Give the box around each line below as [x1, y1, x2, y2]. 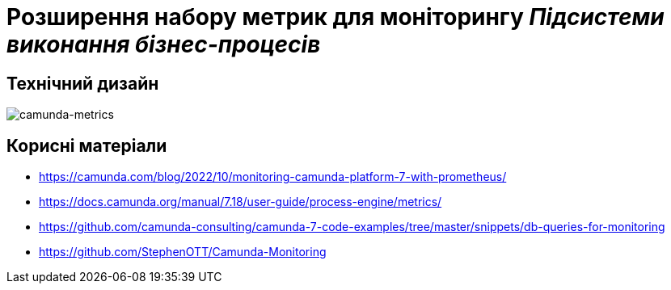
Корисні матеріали [6, 135, 167, 156]
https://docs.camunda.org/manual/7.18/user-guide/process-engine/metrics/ [39, 195, 442, 209]
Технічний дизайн [6, 73, 159, 94]
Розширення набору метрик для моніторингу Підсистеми [6, 3, 665, 31]
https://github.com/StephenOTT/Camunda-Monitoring [39, 245, 327, 259]
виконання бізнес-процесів [6, 31, 321, 58]
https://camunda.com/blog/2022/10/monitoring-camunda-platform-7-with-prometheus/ [39, 170, 507, 184]
